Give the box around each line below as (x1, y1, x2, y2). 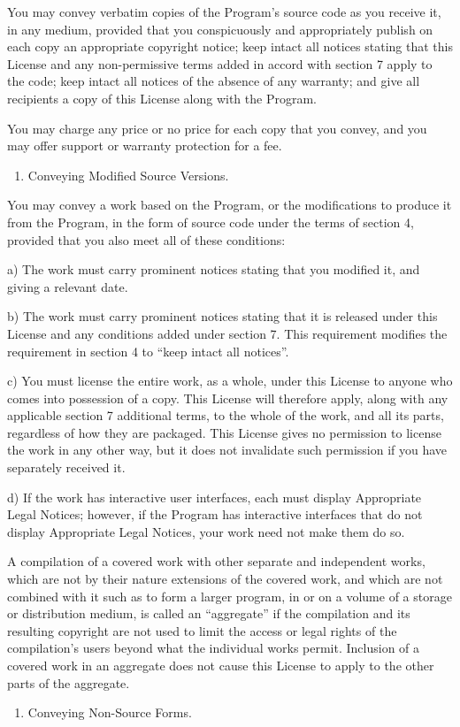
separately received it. (7, 458, 126, 477)
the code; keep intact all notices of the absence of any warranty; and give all (7, 72, 420, 90)
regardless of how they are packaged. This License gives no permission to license (7, 423, 441, 441)
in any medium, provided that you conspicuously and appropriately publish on (7, 19, 433, 38)
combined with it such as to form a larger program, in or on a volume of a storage (7, 586, 452, 605)
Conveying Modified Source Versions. (27, 165, 229, 184)
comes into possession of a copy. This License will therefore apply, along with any (7, 388, 448, 407)
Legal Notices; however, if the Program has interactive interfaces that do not (7, 505, 423, 524)
